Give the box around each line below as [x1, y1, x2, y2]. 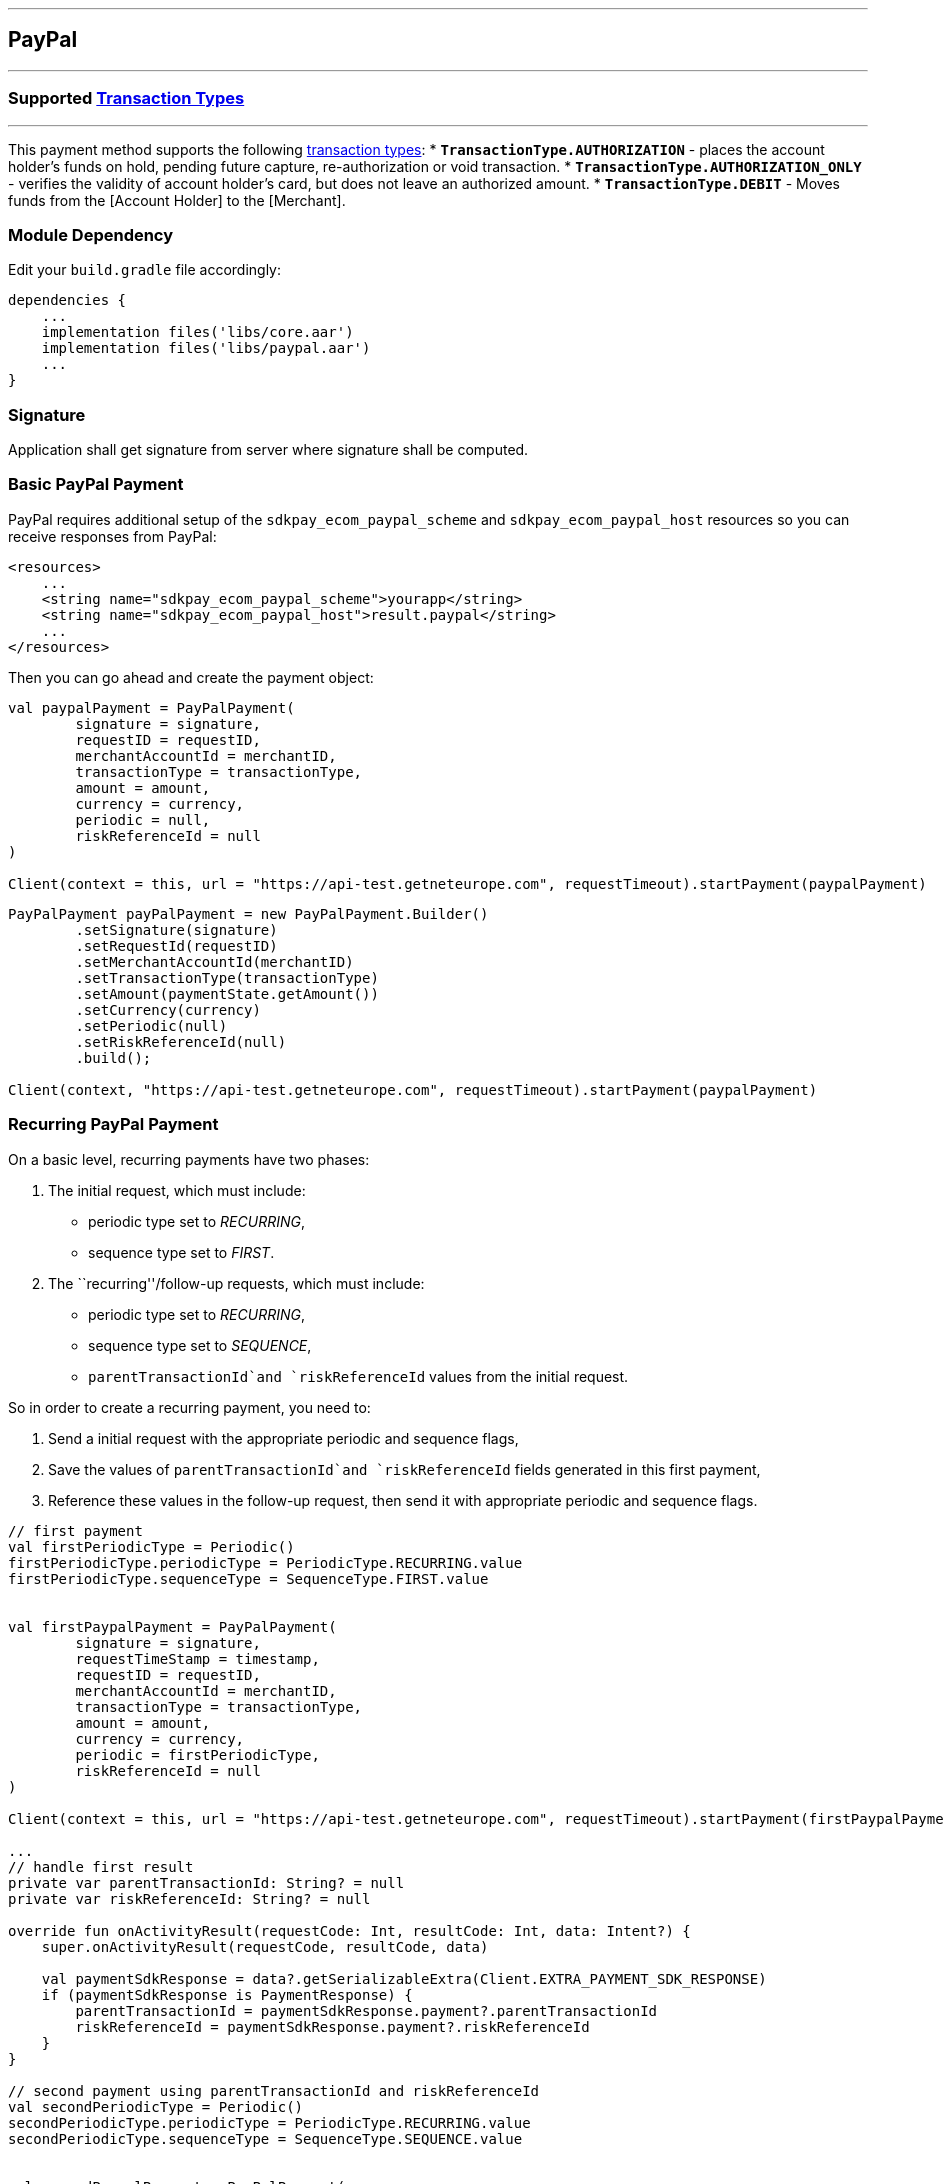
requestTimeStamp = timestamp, [75, 1650, 320, 1667]
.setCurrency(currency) [75, 1001, 261, 1018]
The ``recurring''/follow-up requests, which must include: [48, 1274, 425, 1292]
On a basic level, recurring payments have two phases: [8, 1150, 370, 1168]
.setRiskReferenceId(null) [75, 1033, 287, 1050]
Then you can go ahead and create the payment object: [8, 668, 374, 686]
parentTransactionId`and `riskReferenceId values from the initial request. [88, 1367, 629, 1385]
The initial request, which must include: [48, 1181, 306, 1199]
